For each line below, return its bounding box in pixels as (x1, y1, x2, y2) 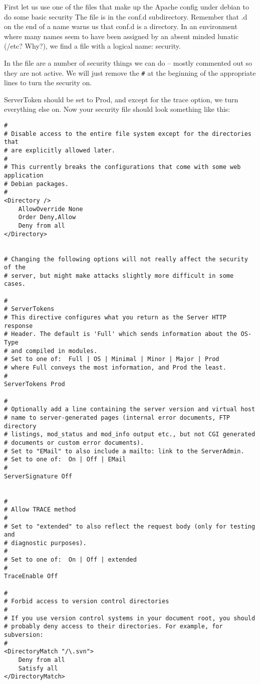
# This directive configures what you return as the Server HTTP (4, 314, 226, 321)
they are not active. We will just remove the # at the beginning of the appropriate (4, 67, 256, 78)
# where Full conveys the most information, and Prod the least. (4, 364, 226, 372)
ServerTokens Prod (4, 381, 65, 388)
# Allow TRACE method (4, 506, 76, 514)
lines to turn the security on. (4, 77, 92, 88)
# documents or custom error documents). (4, 439, 144, 446)
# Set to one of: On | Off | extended (4, 556, 137, 564)
